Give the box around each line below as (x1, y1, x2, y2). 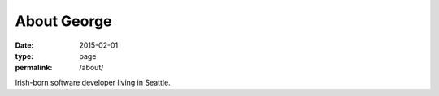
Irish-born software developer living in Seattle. (15, 77, 171, 87)
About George (15, 12, 112, 30)
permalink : (15, 63, 53, 73)
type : (15, 51, 34, 61)
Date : (15, 40, 34, 50)
